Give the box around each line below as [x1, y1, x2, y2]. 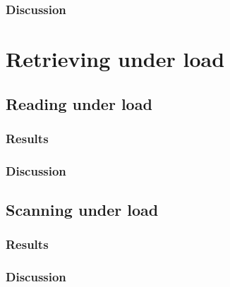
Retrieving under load [6, 44, 225, 73]
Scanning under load [6, 199, 159, 221]
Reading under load [6, 92, 152, 114]
